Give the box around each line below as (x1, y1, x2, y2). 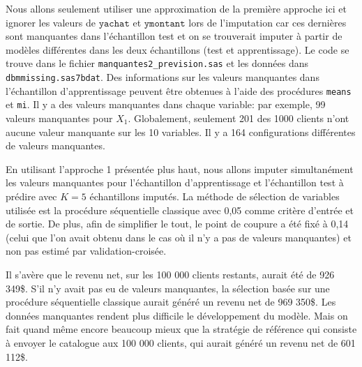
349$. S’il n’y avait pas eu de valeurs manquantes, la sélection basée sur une (6, 280, 330, 295)
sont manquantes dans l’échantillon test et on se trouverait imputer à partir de (6, 29, 342, 43)
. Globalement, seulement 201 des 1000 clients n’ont (128, 111, 349, 125)
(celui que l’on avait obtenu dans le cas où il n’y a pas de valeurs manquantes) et (6, 230, 352, 244)
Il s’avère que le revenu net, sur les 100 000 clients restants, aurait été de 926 (6, 267, 335, 281)
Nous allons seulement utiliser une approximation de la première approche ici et (6, 1, 347, 15)
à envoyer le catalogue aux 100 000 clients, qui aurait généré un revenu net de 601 (6, 335, 356, 350)
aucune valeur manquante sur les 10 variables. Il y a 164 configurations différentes (6, 124, 356, 139)
